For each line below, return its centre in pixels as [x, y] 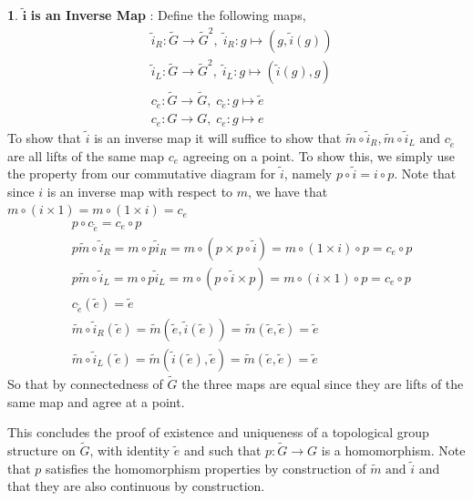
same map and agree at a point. [96, 401]
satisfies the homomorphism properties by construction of [206, 468]
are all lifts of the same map [86, 155]
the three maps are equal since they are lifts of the [323, 384]
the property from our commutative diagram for [142, 174]
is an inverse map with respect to [140, 191]
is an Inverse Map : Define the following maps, [168, 15]
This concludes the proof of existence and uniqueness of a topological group [218, 432]
